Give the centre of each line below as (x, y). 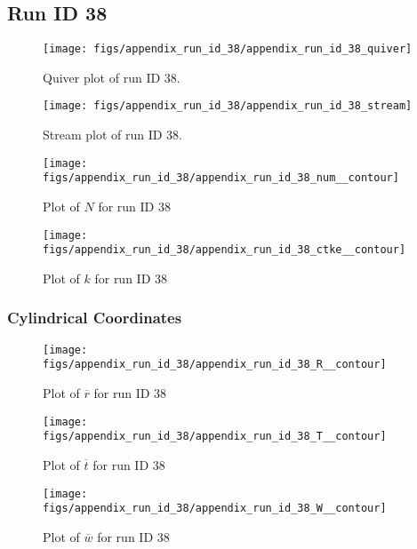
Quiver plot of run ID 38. (112, 77)
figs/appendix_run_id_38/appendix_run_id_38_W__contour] (215, 509)
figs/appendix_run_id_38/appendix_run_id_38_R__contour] (215, 365)
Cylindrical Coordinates (95, 318)
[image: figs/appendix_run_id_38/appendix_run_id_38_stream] (228, 106)
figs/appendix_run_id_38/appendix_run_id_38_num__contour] (221, 178)
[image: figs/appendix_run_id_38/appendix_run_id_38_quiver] (228, 49)
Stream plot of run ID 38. (113, 135)
